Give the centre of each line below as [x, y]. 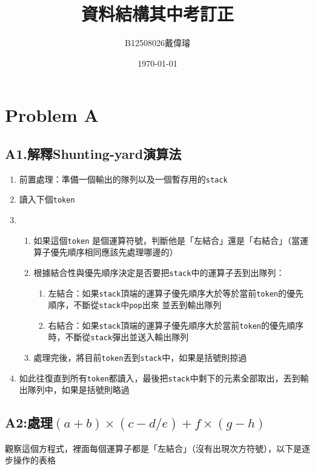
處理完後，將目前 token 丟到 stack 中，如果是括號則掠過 [140, 358]
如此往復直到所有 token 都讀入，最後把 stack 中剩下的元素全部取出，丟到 [160, 378]
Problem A [52, 115]
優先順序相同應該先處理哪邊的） [114, 252]
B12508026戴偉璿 [157, 43]
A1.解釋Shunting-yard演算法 [93, 153]
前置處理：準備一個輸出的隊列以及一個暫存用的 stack [123, 179]
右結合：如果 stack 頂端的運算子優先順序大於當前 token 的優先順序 [176, 325]
